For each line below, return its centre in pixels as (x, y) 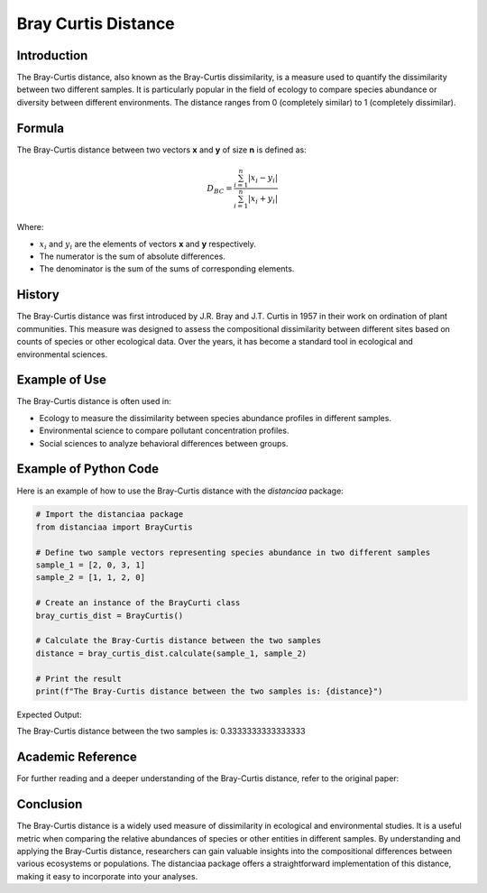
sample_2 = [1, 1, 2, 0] (91, 578)
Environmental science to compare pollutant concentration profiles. (164, 431)
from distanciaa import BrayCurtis (114, 527)
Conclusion (50, 804)
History (38, 295)
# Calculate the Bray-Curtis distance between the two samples (179, 641)
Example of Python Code (88, 469)
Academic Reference (77, 757)
